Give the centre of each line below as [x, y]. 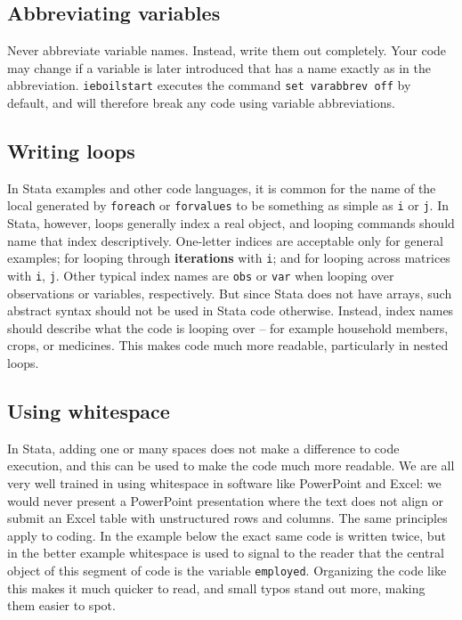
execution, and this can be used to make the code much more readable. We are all [231, 465]
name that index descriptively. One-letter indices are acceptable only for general [225, 240]
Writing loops [71, 151]
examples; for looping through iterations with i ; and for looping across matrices [229, 258]
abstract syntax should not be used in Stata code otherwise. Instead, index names [231, 310]
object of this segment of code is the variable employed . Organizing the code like [227, 570]
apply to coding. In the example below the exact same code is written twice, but [227, 535]
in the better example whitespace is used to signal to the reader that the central [226, 553]
